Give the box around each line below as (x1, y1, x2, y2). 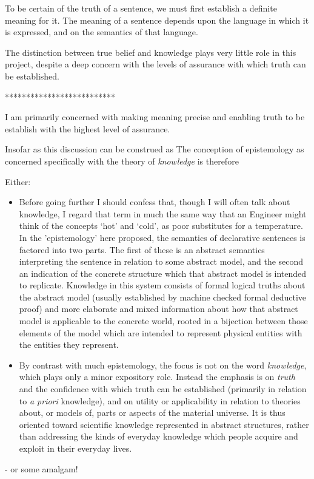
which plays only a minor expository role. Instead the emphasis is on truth (19, 370, 295, 383)
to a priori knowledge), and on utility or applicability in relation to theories (19, 394, 301, 407)
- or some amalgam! (5, 462, 78, 475)
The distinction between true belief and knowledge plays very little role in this (5, 46, 296, 58)
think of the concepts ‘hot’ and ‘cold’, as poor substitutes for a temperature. (19, 219, 303, 232)
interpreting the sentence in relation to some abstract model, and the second (19, 255, 304, 268)
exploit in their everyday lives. (19, 442, 132, 454)
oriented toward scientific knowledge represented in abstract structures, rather (19, 418, 309, 430)
